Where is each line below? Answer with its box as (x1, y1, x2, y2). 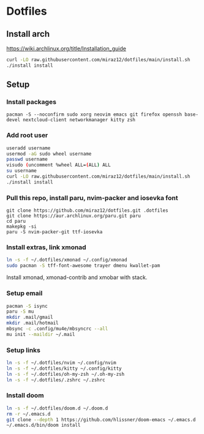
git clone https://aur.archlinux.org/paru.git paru (6, 213, 141, 219)
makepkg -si (6, 223, 37, 230)
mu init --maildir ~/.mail (6, 331, 75, 337)
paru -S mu (6, 309, 34, 315)
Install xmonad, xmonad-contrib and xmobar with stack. (6, 274, 148, 281)
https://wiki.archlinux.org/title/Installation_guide (6, 45, 127, 52)
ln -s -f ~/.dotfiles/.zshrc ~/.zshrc (6, 376, 105, 383)
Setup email (6, 289, 43, 297)
